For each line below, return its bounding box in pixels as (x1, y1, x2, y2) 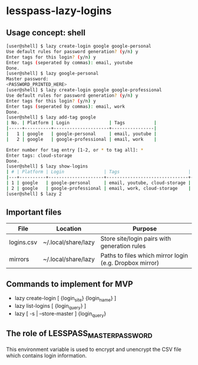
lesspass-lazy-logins (6, 4, 112, 18)
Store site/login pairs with (100, 235, 171, 243)
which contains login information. (6, 352, 87, 359)
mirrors (9, 255, 29, 264)
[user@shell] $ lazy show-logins (6, 163, 88, 169)
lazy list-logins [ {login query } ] (14, 302, 87, 311)
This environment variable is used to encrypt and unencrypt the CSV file (6, 346, 181, 353)
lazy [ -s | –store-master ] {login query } (14, 310, 107, 318)
